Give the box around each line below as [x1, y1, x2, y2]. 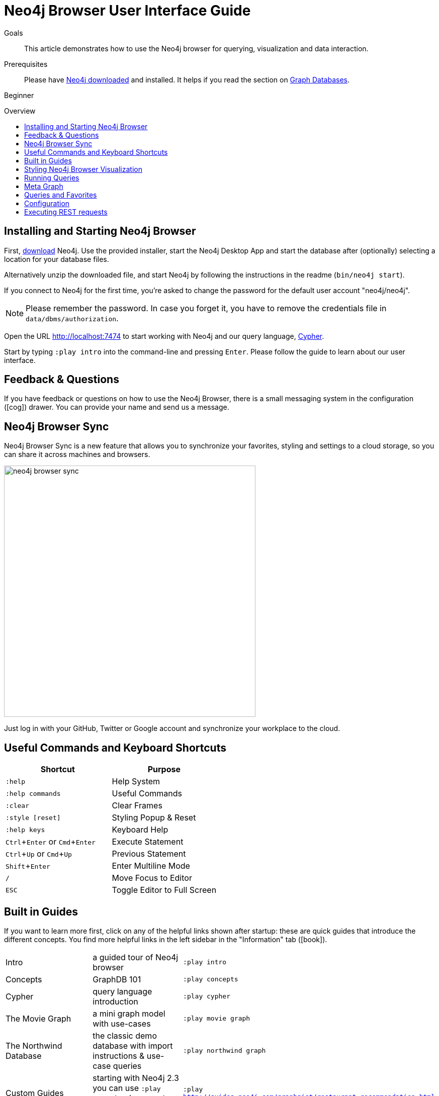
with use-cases [93, 1018, 151, 1029]
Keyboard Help [112, 825, 168, 835]
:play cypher [183, 992, 230, 1000]
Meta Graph [24, 181, 63, 191]
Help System [112, 776, 160, 787]
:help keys [6, 826, 45, 834]
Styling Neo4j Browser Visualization [24, 164, 142, 173]
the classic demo [93, 1030, 157, 1041]
